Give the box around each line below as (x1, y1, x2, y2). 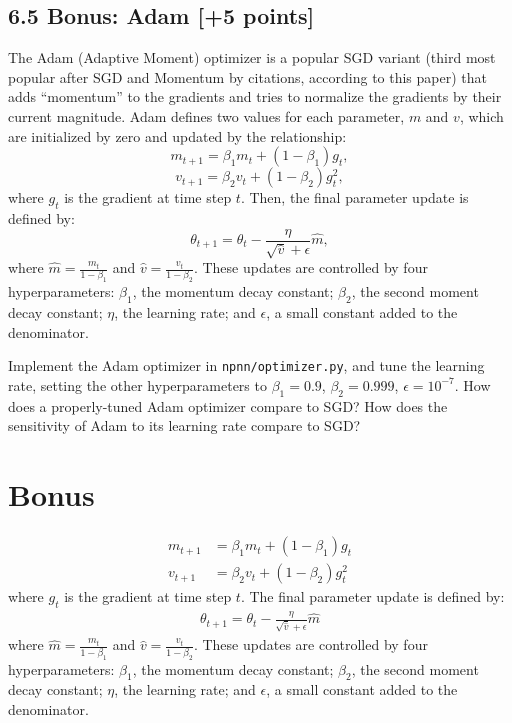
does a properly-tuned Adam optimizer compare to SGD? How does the (8, 395, 448, 416)
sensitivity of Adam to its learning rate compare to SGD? (8, 415, 361, 436)
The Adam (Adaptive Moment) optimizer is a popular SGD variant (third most (8, 47, 496, 68)
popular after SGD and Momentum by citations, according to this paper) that (8, 66, 487, 87)
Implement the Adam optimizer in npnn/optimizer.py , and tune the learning (8, 355, 485, 376)
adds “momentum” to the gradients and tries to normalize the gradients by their (8, 86, 502, 107)
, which (459, 105, 504, 126)
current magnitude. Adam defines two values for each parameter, (8, 105, 405, 126)
